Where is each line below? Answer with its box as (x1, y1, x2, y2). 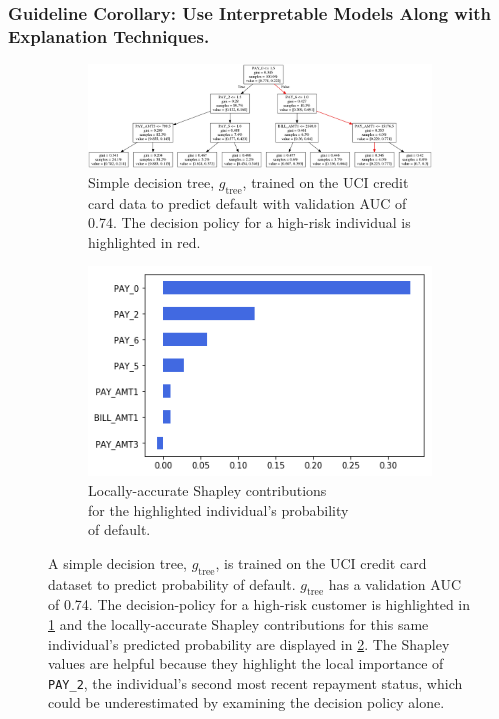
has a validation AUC (328, 573, 461, 594)
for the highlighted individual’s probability (88, 499, 349, 520)
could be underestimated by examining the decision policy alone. (48, 692, 445, 713)
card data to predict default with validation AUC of (88, 192, 407, 213)
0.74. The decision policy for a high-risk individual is (88, 212, 411, 233)
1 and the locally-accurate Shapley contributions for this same (48, 613, 429, 634)
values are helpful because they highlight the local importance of (48, 653, 444, 674)
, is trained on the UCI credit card (215, 552, 427, 573)
